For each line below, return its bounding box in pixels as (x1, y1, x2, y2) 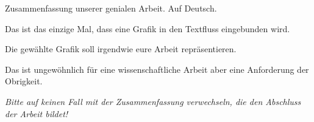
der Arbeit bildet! (5, 107, 68, 120)
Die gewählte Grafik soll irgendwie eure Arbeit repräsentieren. (5, 42, 237, 55)
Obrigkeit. (5, 75, 43, 87)
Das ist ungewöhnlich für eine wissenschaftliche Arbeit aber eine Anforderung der (5, 63, 309, 75)
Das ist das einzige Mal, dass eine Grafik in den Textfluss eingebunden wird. (5, 22, 290, 35)
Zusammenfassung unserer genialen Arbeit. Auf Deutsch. (5, 2, 217, 14)
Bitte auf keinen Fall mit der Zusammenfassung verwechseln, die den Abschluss (5, 95, 301, 107)
